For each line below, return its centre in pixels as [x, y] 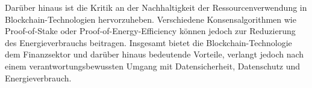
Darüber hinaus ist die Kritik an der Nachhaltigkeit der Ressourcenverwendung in [156, 7]
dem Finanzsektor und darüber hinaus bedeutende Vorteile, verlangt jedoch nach [154, 54]
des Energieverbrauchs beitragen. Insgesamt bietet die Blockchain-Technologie [148, 42]
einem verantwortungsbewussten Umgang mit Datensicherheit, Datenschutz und [153, 66]
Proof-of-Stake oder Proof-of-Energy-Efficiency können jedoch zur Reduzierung [150, 31]
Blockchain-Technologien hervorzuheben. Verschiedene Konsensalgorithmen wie [151, 19]
